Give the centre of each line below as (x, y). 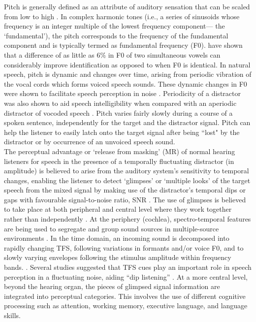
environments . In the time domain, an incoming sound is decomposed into (117, 238)
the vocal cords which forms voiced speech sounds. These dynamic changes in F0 (126, 83)
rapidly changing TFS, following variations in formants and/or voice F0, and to (124, 247)
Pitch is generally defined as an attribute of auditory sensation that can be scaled (127, 6)
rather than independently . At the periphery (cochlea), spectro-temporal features (128, 219)
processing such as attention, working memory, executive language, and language (126, 306)
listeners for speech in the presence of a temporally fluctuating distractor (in (119, 161)
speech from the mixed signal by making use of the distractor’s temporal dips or (125, 190)
